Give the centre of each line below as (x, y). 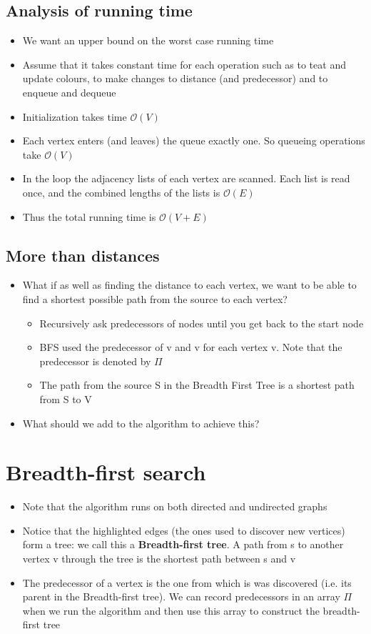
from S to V (66, 398)
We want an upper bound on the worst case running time (148, 40)
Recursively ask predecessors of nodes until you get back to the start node (202, 323)
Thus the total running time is (89, 216)
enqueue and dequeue (69, 92)
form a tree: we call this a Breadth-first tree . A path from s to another (183, 544)
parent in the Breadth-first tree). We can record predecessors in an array (181, 596)
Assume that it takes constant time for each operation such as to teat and (184, 64)
